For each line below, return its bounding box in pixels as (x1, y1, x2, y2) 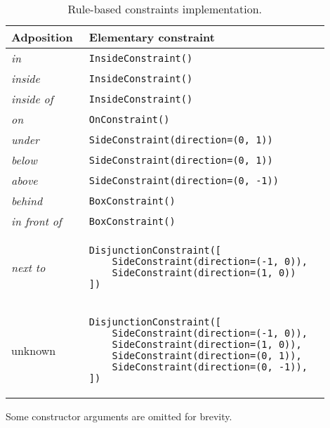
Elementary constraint (88, 29, 215, 45)
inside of (11, 91, 53, 107)
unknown (11, 342, 56, 358)
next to (11, 259, 46, 275)
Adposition (11, 29, 73, 45)
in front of (11, 213, 62, 229)
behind (11, 193, 43, 209)
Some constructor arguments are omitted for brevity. (6, 409, 232, 423)
